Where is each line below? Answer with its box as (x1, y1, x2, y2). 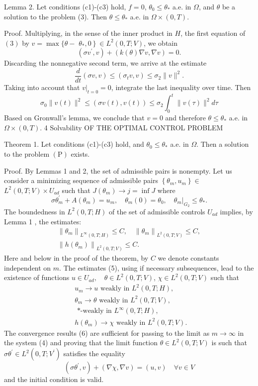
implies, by (220, 206, 253, 216)
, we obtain (143, 37, 178, 48)
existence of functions (4, 272, 70, 283)
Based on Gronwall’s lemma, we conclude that (4, 112, 145, 123)
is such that (211, 337, 247, 348)
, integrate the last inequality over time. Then (111, 82, 251, 93)
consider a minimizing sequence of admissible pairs (4, 175, 159, 186)
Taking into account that (4, 82, 80, 93)
